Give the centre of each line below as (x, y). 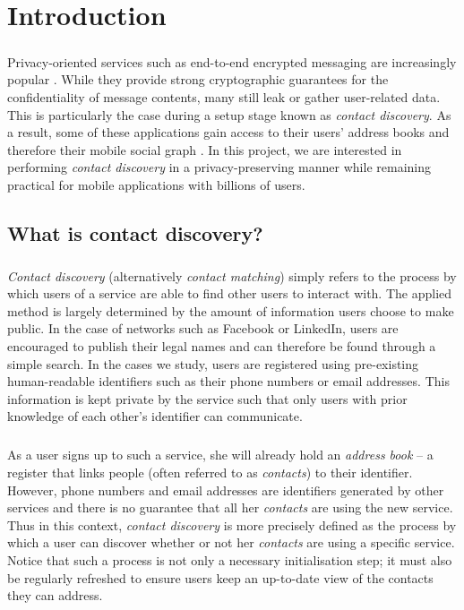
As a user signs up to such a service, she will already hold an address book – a (220, 455)
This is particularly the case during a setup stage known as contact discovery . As (229, 114)
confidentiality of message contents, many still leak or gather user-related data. (224, 96)
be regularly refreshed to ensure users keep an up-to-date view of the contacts (220, 577)
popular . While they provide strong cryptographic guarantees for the (198, 79)
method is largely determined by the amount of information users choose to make (231, 310)
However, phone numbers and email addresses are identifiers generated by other (226, 490)
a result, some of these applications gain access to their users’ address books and (228, 132)
